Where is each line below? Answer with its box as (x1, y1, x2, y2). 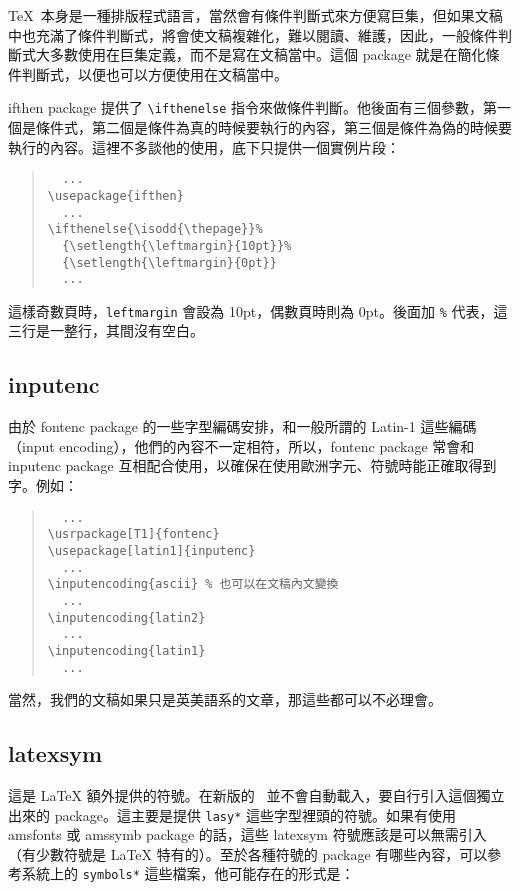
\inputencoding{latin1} (47, 643, 206, 658)
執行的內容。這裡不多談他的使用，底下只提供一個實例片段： (8, 136, 400, 157)
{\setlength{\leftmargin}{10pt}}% (62, 238, 292, 253)
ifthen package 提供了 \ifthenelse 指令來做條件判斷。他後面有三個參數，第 (8, 97, 498, 118)
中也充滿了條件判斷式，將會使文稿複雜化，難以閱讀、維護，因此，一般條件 (8, 24, 498, 45)
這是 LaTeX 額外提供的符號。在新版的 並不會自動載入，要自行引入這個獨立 (8, 785, 505, 805)
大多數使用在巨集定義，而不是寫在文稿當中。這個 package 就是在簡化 (35, 44, 486, 65)
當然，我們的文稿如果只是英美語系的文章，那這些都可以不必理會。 (8, 689, 442, 710)
